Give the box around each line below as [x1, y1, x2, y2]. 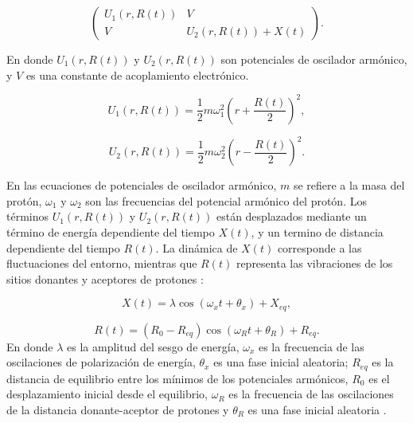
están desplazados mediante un [216, 208, 367, 225]
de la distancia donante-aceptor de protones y [6, 401, 229, 418]
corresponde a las [277, 239, 362, 256]
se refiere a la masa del [293, 177, 405, 194]
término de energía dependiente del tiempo [6, 223, 215, 240]
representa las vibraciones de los [236, 255, 393, 272]
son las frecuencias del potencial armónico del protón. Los [85, 192, 367, 209]
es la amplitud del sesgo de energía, [67, 338, 240, 354]
